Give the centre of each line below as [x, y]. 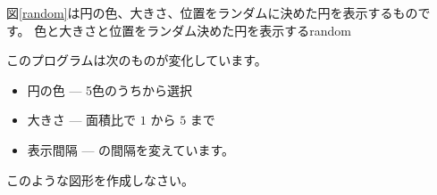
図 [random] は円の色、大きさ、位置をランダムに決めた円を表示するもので [218, 12]
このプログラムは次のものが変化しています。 [137, 60]
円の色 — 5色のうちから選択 [110, 89]
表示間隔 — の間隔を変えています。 [131, 149]
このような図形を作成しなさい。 [100, 179]
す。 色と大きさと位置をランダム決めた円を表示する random [179, 30]
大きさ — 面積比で [82, 120]
